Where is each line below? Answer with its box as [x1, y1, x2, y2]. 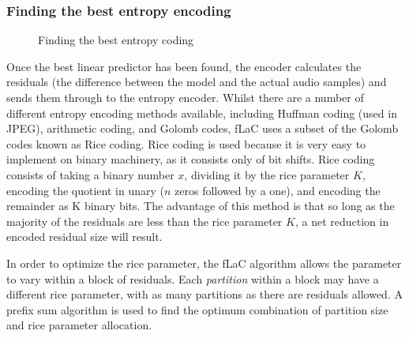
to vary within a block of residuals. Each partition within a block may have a [6, 270, 379, 287]
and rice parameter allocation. [6, 317, 152, 333]
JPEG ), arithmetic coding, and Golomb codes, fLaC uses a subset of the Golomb [6, 120, 399, 137]
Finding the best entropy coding [38, 32, 194, 48]
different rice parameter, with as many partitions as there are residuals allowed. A [6, 286, 403, 302]
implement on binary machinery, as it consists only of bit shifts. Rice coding [6, 151, 375, 167]
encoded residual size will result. [6, 228, 163, 245]
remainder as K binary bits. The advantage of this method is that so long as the [6, 197, 395, 214]
